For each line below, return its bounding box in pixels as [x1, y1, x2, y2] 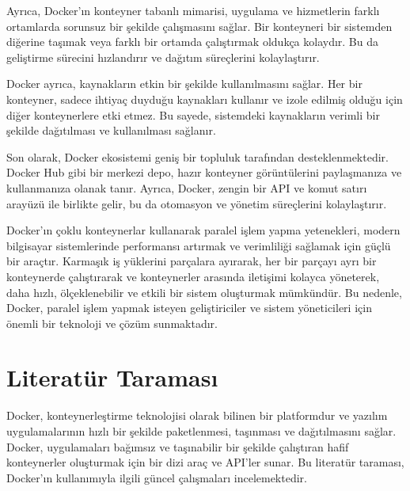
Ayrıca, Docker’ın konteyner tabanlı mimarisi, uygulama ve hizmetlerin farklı [6, 2, 380, 18]
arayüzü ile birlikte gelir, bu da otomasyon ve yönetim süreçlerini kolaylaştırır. [6, 195, 387, 211]
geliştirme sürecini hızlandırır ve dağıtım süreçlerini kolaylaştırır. [6, 48, 320, 65]
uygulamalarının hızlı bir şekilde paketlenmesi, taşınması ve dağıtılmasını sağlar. [6, 423, 397, 439]
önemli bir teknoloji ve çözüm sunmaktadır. [6, 314, 218, 331]
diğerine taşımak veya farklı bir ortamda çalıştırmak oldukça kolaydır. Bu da [6, 33, 379, 50]
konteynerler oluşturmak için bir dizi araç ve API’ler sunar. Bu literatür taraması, [6, 454, 404, 470]
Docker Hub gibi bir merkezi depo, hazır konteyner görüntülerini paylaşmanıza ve [6, 164, 402, 181]
